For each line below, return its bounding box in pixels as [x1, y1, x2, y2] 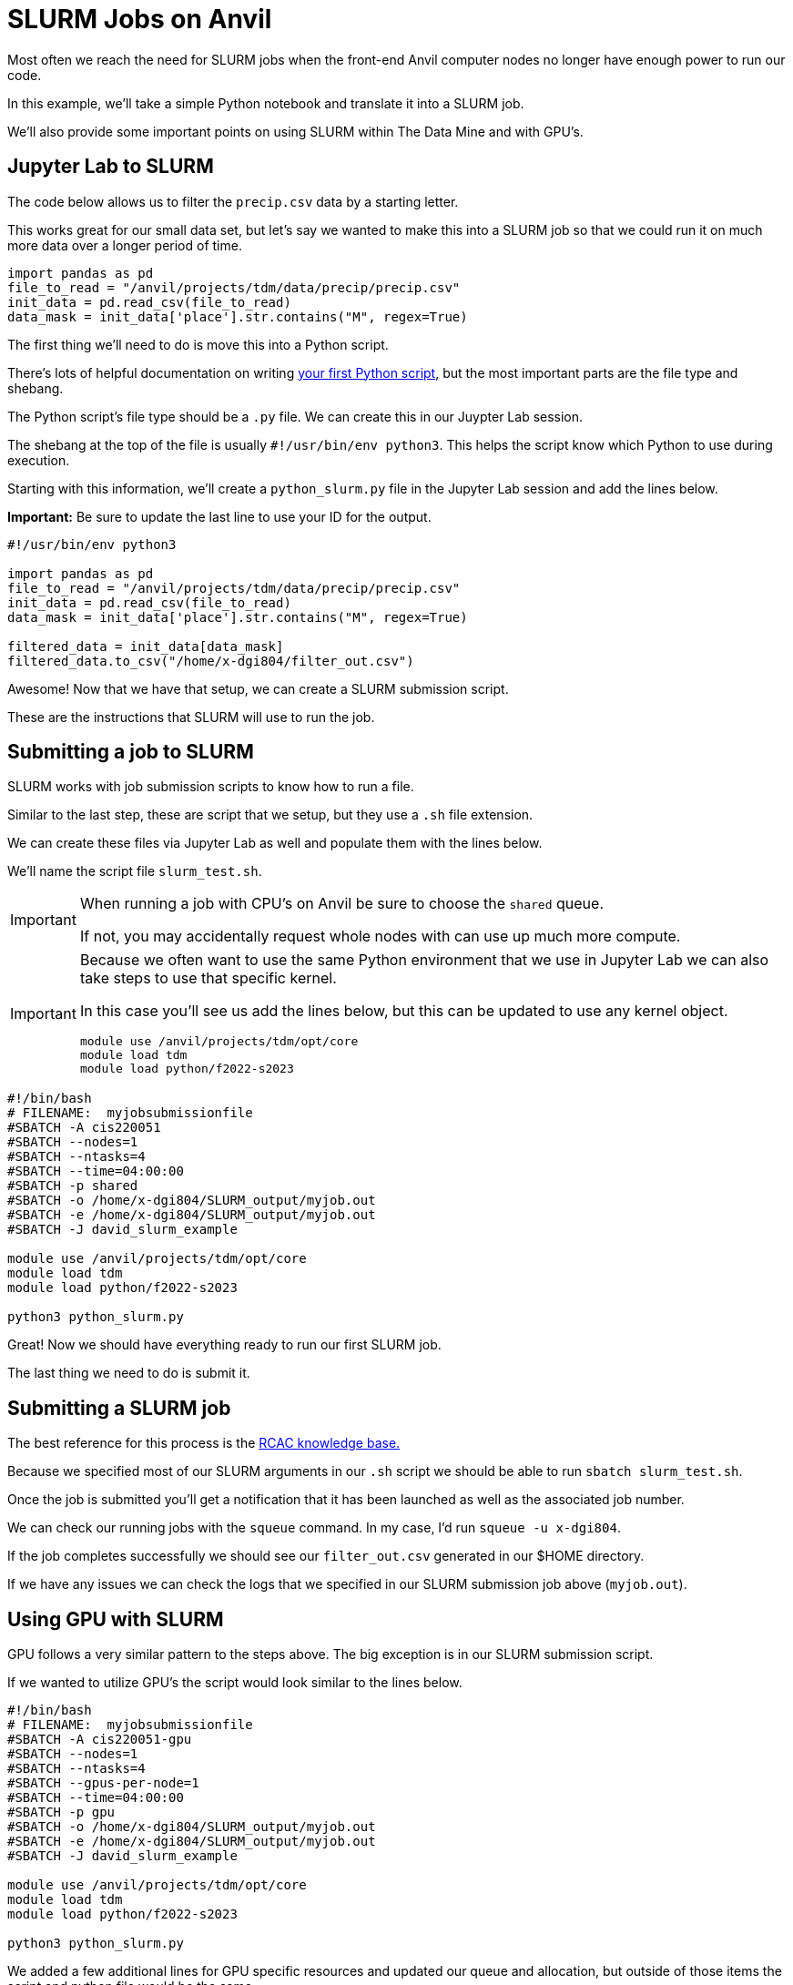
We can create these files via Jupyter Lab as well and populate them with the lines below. [7, 835, 543, 851]
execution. [7, 452, 70, 468]
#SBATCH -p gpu [7, 1805, 116, 1820]
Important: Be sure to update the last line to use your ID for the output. [7, 508, 432, 524]
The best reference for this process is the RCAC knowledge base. [7, 1435, 401, 1451]
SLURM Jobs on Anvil [7, 4, 272, 35]
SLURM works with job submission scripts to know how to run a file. [7, 779, 414, 795]
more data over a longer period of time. [7, 237, 242, 253]
